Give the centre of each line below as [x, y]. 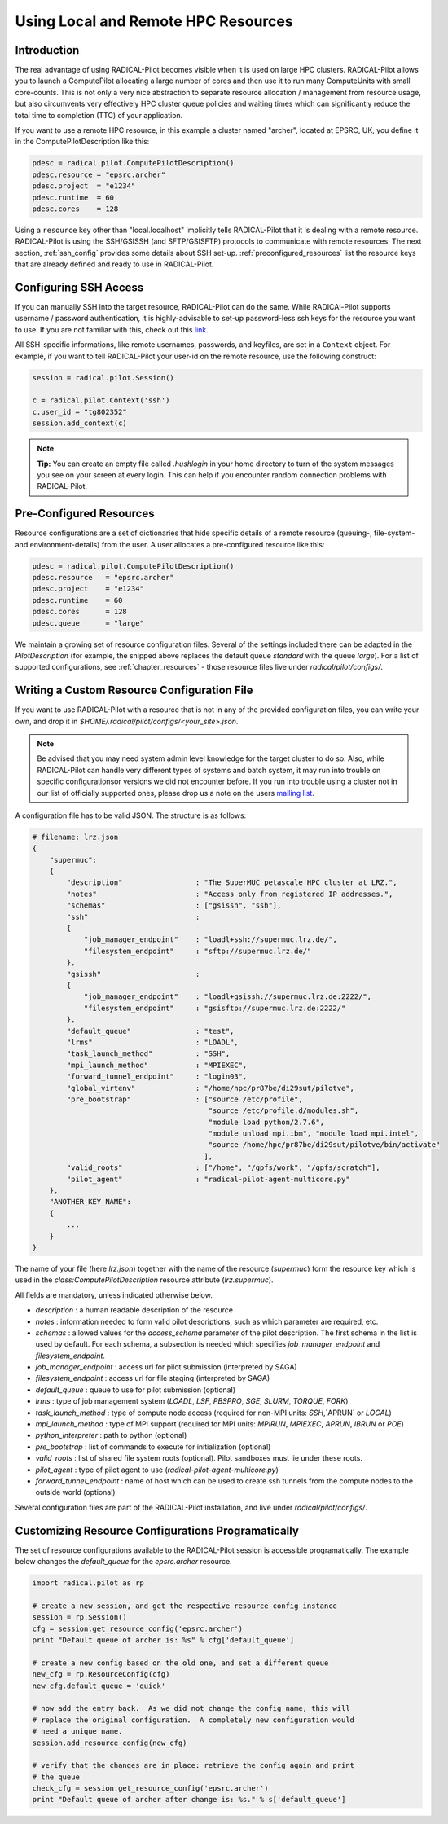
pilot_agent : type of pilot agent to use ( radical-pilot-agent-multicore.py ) [157, 1470]
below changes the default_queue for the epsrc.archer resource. [123, 1562]
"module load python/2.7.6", [266, 1122]
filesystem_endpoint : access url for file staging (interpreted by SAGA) [153, 1378]
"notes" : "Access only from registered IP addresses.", [230, 894]
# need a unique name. [77, 1732]
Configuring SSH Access [79, 287]
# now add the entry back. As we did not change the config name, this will [191, 1708]
